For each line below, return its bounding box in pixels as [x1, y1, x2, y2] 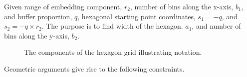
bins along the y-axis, [4, 30, 69, 40]
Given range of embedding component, [4, 1, 122, 11]
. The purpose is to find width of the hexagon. [41, 21, 183, 31]
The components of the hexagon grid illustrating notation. [24, 47, 202, 57]
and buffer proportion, [4, 11, 72, 21]
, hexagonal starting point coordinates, [77, 11, 196, 21]
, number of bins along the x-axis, [130, 1, 234, 11]
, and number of [192, 21, 241, 31]
